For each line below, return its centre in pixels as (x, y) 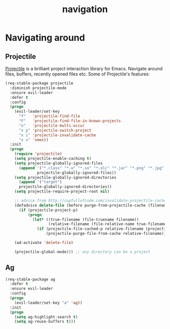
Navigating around (45, 38)
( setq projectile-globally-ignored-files (58, 163)
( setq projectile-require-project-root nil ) (62, 192)
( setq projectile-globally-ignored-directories (65, 177)
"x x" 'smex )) (34, 140)
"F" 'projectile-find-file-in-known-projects (70, 121)
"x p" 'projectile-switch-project (55, 130)
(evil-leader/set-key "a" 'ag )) (48, 303)
